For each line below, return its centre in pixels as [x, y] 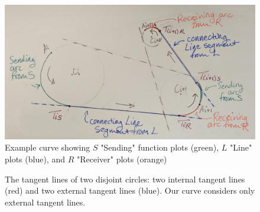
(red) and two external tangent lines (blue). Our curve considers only [130, 190]
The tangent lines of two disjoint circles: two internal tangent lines [125, 179]
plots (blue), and [35, 159]
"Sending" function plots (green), [160, 147]
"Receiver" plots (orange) [122, 159]
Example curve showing [48, 147]
